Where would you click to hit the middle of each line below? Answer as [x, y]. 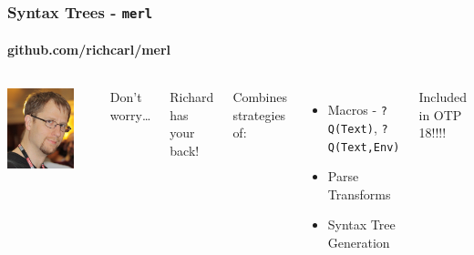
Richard [192, 97]
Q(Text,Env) [364, 147]
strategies [259, 114]
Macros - [352, 110]
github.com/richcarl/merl [89, 49]
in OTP [440, 114]
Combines [260, 97]
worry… [130, 114]
